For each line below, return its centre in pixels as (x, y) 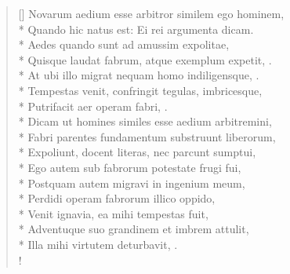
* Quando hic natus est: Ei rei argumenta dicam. (136, 29)
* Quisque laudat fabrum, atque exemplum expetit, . (145, 59)
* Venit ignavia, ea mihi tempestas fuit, (113, 213)
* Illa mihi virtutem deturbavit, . (98, 244)
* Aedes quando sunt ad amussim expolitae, (124, 44)
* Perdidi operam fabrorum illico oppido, (117, 198)
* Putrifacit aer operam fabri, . (93, 106)
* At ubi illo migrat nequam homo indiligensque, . (139, 75)
